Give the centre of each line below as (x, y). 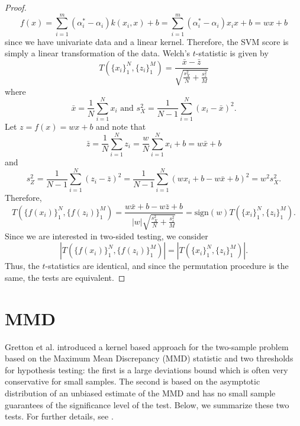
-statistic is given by (232, 53)
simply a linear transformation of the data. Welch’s (98, 53)
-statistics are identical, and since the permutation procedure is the (167, 266)
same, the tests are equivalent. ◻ (65, 277)
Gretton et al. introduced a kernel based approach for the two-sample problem (147, 346)
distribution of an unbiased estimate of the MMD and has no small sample (140, 393)
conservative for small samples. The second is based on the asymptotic (133, 381)
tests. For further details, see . (59, 416)
